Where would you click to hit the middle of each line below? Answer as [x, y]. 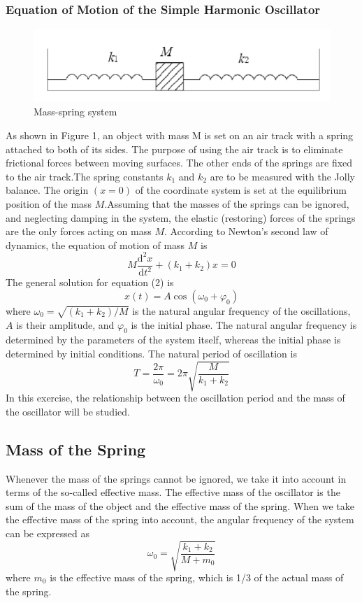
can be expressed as [48, 533]
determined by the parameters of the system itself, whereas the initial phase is [173, 340]
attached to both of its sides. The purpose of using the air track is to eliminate [174, 149]
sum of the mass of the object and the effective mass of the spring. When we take [180, 505]
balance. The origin [47, 190]
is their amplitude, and [65, 324]
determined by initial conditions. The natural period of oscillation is [151, 353]
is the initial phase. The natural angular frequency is [244, 324]
